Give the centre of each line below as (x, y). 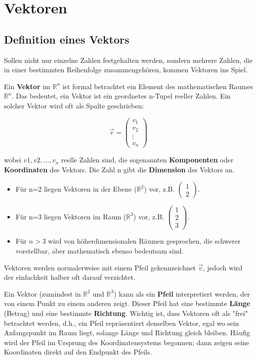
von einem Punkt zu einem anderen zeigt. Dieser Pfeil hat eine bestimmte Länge (127, 303)
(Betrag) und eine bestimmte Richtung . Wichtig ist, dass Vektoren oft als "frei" (126, 313)
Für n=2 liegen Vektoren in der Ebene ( (76, 189)
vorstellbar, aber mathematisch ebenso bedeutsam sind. (100, 251)
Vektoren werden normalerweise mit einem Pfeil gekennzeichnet (100, 267)
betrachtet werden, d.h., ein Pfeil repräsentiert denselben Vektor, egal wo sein (122, 323)
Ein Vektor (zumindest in (43, 293)
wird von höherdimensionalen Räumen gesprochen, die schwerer (144, 241)
